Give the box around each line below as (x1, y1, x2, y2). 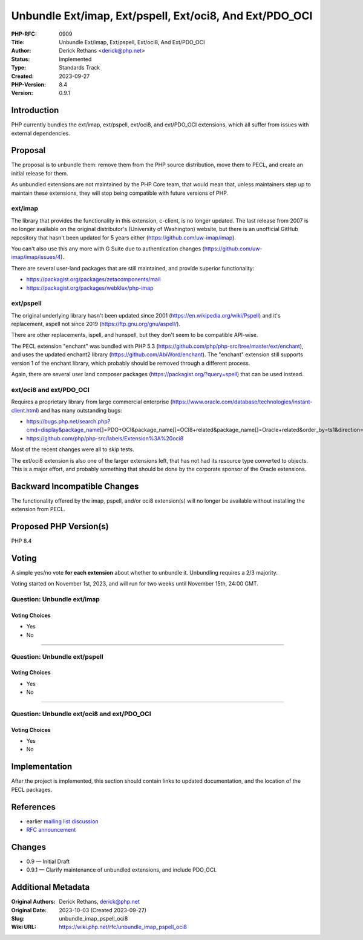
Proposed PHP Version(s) (11, 521, 109, 532)
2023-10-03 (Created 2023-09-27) (59, 906, 147, 913)
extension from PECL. (11, 506, 66, 513)
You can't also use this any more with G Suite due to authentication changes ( (11, 245, 205, 252)
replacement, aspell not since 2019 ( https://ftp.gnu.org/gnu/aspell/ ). (11, 321, 181, 328)
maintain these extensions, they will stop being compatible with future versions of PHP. (11, 189, 229, 197)
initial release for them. (11, 169, 69, 177)
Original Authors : (11, 898, 56, 906)
